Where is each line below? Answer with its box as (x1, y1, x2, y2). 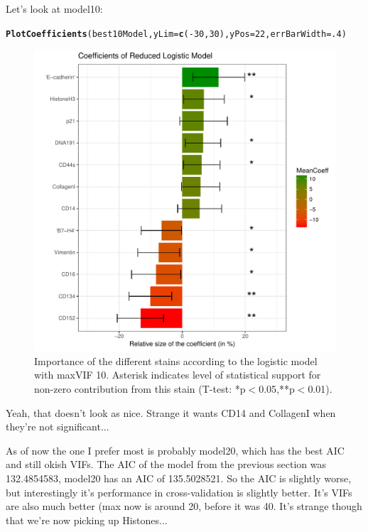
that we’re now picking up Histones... (6, 512, 168, 527)
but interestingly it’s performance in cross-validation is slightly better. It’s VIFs (6, 484, 352, 499)
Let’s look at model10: (6, 1, 103, 16)
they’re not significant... (6, 419, 109, 434)
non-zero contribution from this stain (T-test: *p (34, 381, 246, 396)
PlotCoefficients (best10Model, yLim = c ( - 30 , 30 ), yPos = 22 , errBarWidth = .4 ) (6, 28, 347, 39)
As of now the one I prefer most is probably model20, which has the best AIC (6, 443, 345, 457)
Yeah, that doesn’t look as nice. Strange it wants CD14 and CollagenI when (6, 405, 336, 420)
